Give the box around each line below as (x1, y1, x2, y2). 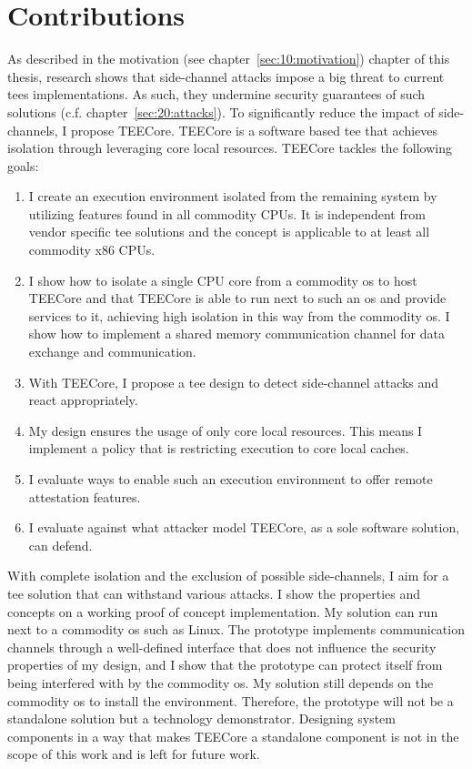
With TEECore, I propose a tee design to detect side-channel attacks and (28, 372, 439, 391)
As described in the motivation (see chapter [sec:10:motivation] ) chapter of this (7, 49, 450, 68)
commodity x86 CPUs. (28, 240, 156, 259)
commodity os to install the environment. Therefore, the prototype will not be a (7, 691, 454, 710)
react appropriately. (28, 390, 138, 410)
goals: (7, 156, 39, 175)
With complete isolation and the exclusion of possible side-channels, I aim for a (7, 566, 449, 585)
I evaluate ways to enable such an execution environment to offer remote (28, 470, 433, 488)
